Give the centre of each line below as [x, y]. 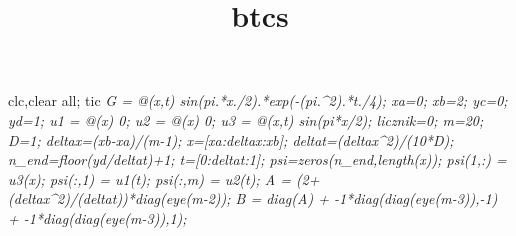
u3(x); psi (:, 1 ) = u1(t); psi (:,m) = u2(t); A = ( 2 [158, 178]
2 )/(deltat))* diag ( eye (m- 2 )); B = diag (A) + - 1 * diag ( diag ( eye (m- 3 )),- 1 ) [277, 198]
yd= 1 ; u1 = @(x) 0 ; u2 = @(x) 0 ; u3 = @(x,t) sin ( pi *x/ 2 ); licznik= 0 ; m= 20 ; [246, 119]
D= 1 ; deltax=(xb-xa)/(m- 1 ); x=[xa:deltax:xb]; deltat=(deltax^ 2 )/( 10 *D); [231, 139]
